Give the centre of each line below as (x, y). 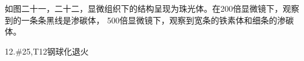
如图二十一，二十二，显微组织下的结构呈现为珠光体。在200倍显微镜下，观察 (152, 8)
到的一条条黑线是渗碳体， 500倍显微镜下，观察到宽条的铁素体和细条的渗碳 (149, 20)
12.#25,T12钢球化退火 (47, 51)
